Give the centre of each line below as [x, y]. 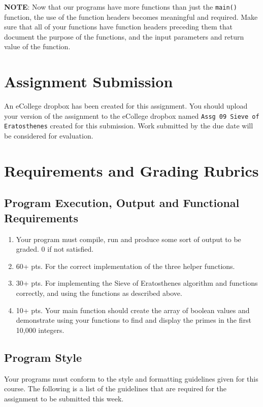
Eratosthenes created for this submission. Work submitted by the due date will [129, 126]
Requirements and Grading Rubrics [131, 170]
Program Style [43, 357]
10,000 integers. [40, 330]
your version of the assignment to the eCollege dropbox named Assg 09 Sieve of [132, 115]
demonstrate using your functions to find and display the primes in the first [134, 320]
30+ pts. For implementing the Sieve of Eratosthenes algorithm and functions [137, 283]
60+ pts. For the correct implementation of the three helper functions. [125, 266]
